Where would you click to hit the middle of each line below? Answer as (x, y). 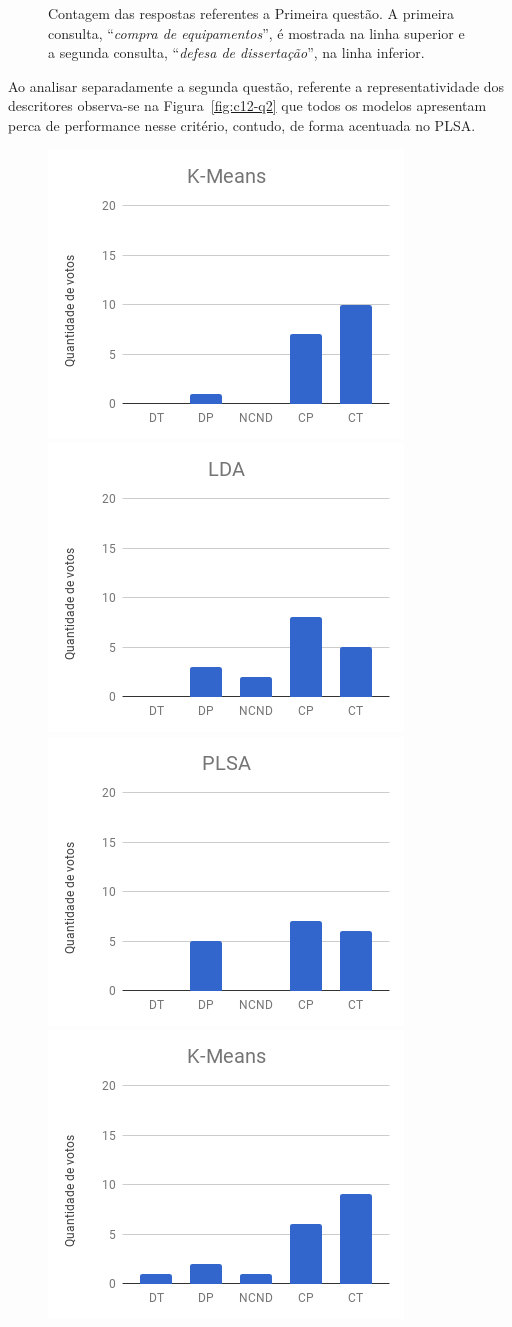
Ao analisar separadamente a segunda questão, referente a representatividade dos (256, 85)
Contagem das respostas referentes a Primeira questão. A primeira (251, 13)
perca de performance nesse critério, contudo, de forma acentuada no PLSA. (242, 124)
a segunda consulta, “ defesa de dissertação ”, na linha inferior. (236, 52)
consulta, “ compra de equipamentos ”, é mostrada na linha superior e (256, 32)
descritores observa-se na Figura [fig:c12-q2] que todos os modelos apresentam (247, 105)
